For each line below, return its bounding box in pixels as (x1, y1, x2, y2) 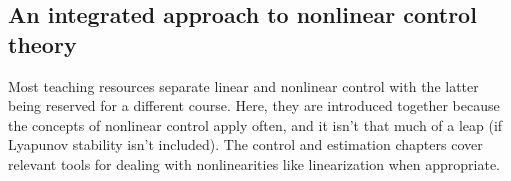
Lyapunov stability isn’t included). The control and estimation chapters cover (8, 134, 483, 155)
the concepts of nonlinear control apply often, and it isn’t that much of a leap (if (8, 114, 503, 135)
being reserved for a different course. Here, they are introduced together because (8, 95, 500, 116)
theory (8, 28, 77, 59)
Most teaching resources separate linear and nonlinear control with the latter (8, 75, 479, 96)
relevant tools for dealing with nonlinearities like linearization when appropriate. (8, 153, 500, 174)
